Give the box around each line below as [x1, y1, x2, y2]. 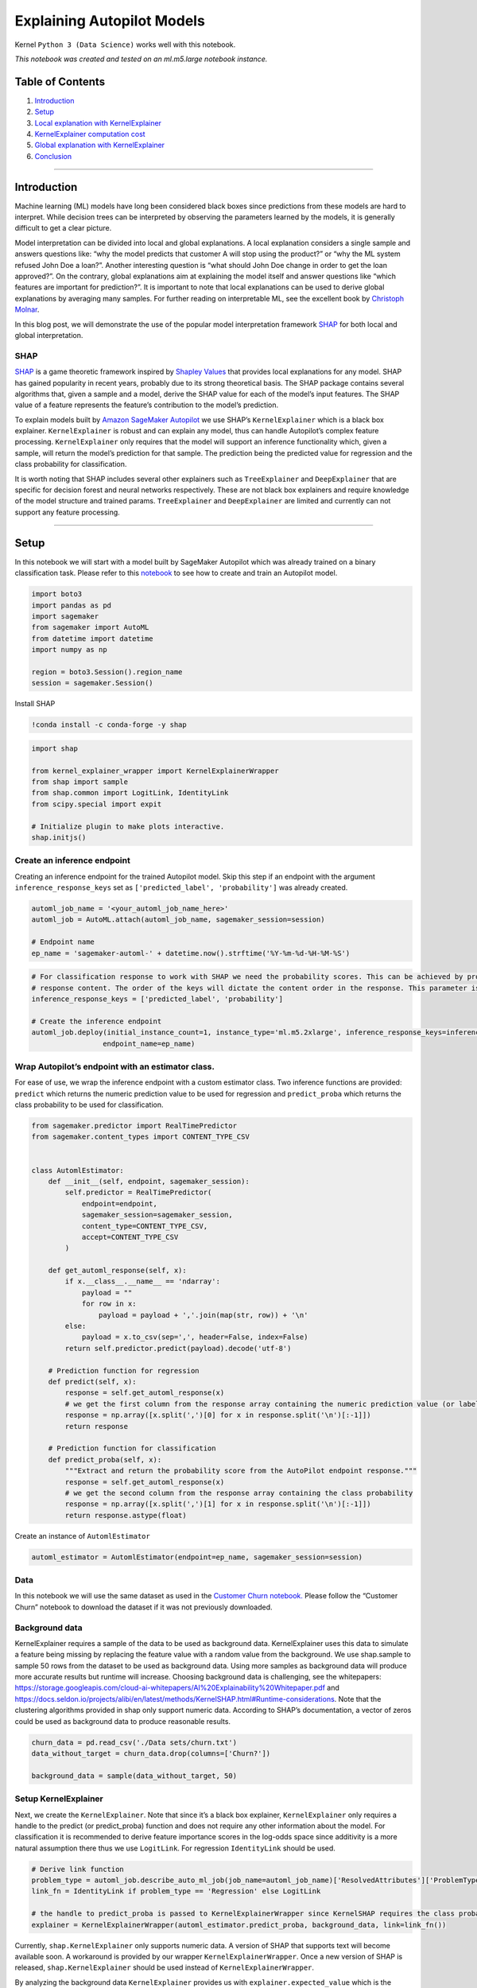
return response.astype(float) [64, 1511, 187, 1520]
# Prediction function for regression [48, 1366, 200, 1375]
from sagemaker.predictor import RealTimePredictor [31, 1121, 238, 1130]
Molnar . [14, 305, 40, 314]
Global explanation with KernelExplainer [34, 140, 165, 150]
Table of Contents [14, 75, 106, 88]
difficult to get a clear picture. [14, 223, 112, 233]
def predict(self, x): [48, 1376, 137, 1386]
